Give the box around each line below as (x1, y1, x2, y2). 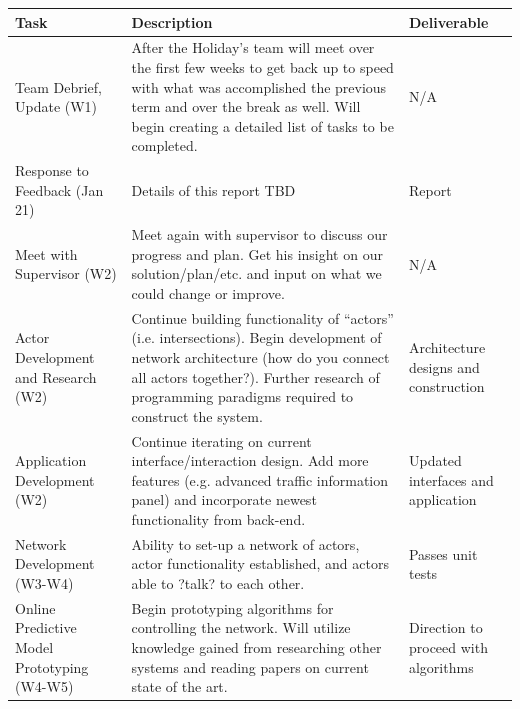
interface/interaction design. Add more (131, 450, 369, 471)
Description (131, 11, 213, 32)
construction (408, 376, 485, 397)
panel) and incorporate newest (131, 489, 317, 510)
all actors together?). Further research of (131, 366, 380, 387)
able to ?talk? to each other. (131, 573, 305, 594)
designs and (408, 356, 480, 377)
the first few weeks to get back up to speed (131, 56, 394, 77)
